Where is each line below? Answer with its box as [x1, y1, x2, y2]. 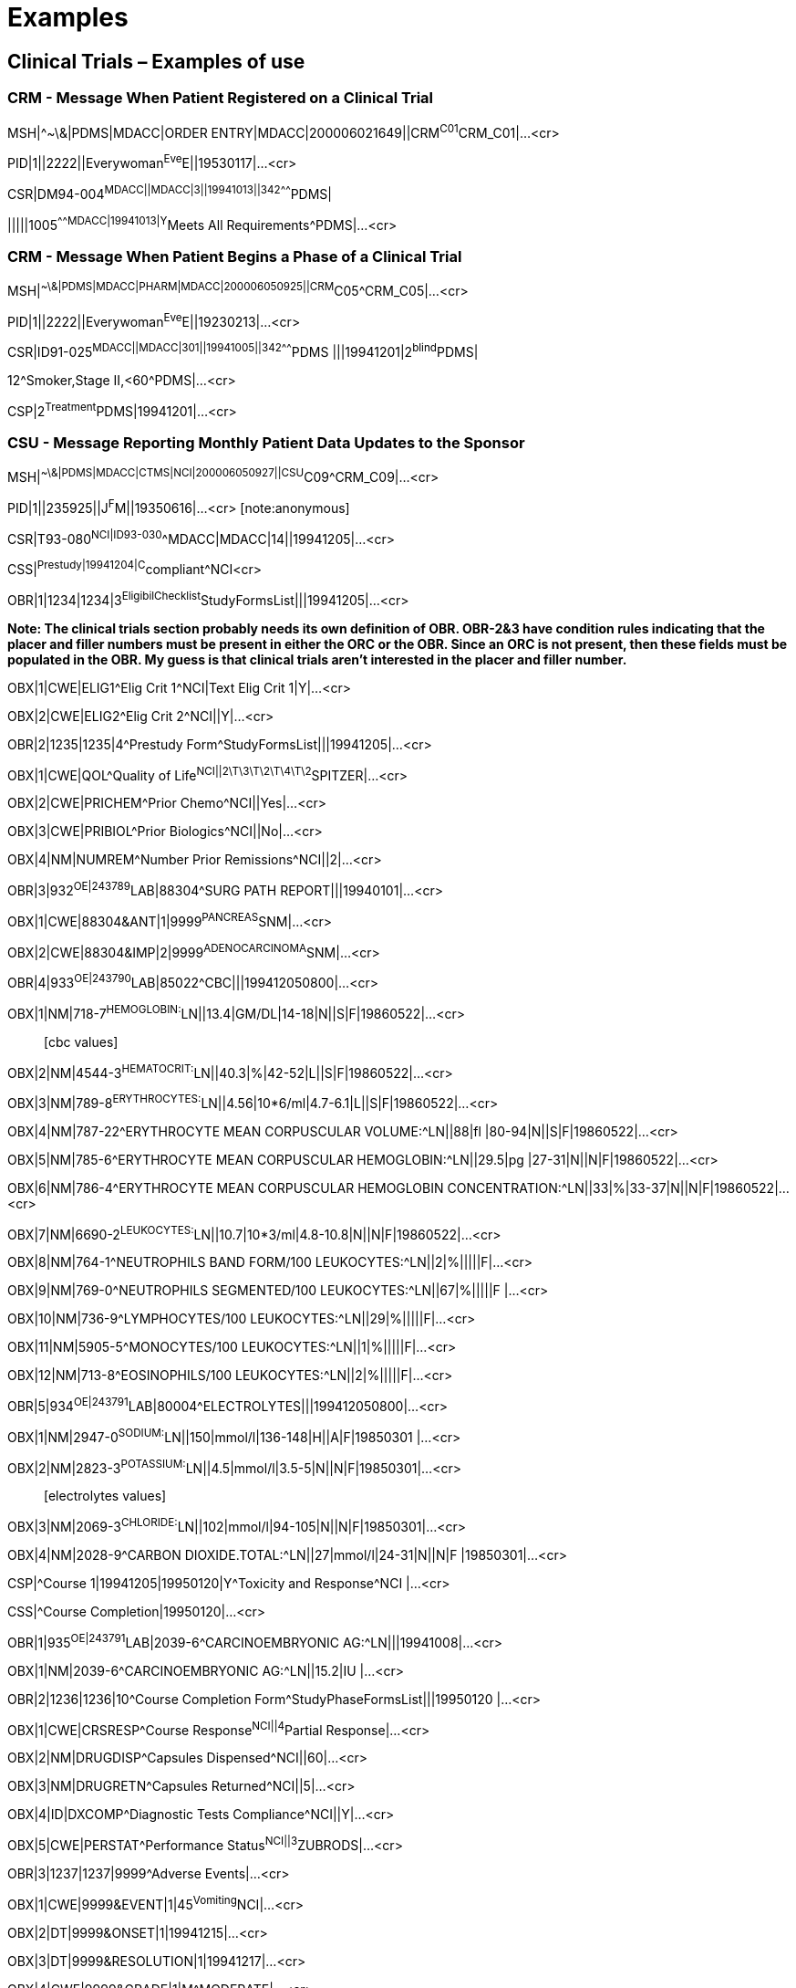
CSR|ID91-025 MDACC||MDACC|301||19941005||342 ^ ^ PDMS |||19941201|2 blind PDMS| [7, 341, 479, 360]
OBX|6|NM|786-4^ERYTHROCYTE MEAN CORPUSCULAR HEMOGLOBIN [7, 1179, 444, 1196]
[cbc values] [44, 1033, 119, 1050]
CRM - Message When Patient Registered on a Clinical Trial [7, 89, 434, 108]
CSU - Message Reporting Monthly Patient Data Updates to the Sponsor [7, 433, 525, 452]
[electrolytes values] [44, 1488, 167, 1504]
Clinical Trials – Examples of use [7, 49, 305, 73]
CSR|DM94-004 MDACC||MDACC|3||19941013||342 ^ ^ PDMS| [7, 183, 332, 202]
